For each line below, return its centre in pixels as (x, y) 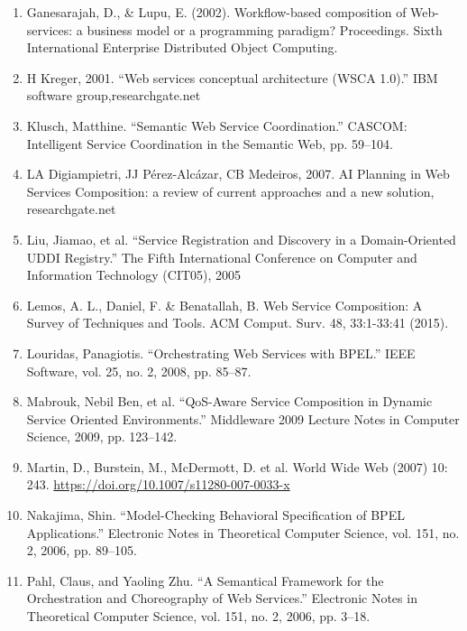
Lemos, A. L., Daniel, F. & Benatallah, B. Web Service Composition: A (224, 305)
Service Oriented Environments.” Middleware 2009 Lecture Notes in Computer (243, 418)
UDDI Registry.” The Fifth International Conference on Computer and (222, 257)
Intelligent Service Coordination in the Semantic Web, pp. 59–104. (210, 143)
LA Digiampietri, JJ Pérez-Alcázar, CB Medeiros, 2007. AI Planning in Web (238, 174)
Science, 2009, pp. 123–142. (102, 436)
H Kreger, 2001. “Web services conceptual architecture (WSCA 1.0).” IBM (232, 77)
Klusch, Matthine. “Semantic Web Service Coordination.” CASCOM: (217, 125)
